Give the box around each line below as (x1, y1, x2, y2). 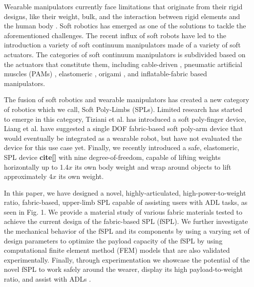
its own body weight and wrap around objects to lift (74, 161, 232, 172)
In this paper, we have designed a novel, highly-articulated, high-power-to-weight (4, 187, 246, 198)
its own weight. (58, 171, 104, 181)
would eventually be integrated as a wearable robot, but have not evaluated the (4, 132, 242, 143)
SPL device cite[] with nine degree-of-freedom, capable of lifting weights (4, 152, 221, 162)
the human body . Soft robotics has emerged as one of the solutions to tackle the (4, 21, 246, 31)
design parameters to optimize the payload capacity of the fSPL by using (4, 235, 223, 245)
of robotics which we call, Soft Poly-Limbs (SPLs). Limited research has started (4, 104, 243, 114)
